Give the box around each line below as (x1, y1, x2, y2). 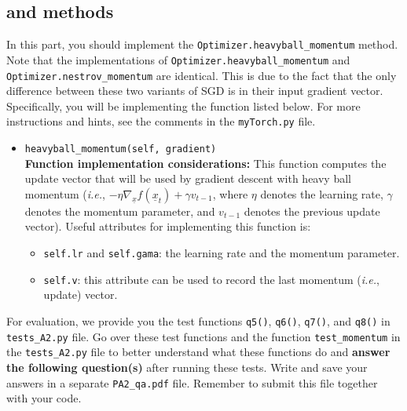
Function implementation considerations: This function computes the (24, 155, 387, 171)
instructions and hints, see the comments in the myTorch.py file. (6, 113, 316, 129)
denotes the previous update (244, 202, 380, 219)
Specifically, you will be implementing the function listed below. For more (6, 97, 361, 114)
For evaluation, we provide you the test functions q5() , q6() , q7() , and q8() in (6, 312, 390, 329)
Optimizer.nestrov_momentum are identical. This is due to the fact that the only (6, 67, 397, 83)
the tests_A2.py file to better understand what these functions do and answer (6, 344, 390, 360)
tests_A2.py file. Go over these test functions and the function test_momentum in (6, 328, 401, 344)
